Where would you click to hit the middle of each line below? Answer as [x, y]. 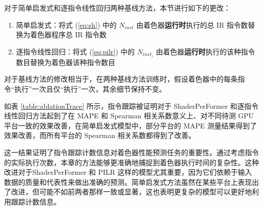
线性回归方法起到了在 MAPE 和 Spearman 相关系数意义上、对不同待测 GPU [129, 116]
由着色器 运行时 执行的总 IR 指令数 [192, 24]
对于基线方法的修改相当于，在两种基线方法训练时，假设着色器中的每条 [121, 79]
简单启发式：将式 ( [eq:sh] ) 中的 [66, 24]
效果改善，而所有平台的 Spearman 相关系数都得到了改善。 [100, 135]
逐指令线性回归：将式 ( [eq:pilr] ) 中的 [75, 51]
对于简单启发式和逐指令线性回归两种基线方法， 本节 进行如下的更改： [117, 8]
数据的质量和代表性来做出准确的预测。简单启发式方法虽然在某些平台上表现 [128, 182]
